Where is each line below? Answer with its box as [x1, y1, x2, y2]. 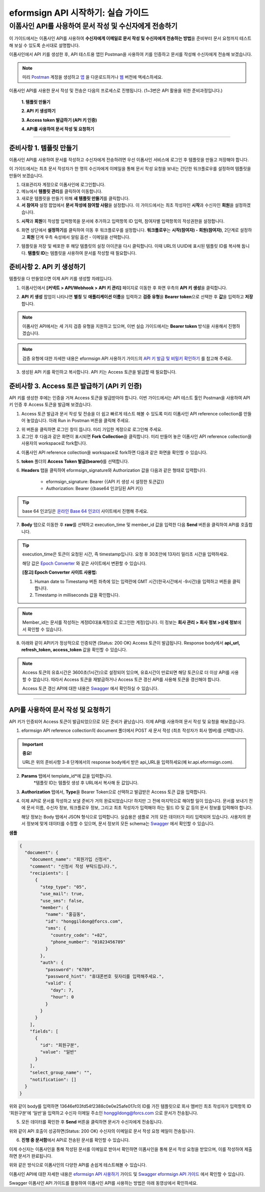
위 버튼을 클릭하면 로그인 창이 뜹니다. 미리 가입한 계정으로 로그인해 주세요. [21, 427, 163, 433]
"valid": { [45, 981, 72, 986]
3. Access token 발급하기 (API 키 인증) [21, 117, 98, 123]
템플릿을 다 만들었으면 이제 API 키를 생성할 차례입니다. [9, 276, 113, 282]
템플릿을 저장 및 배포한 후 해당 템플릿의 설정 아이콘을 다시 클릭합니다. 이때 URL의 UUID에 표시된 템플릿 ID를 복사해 [21, 243, 240, 249]
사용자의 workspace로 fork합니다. [21, 440, 88, 446]
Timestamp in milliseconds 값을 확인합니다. [34, 592, 120, 598]
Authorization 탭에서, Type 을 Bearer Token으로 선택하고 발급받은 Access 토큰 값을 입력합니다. [21, 789, 207, 795]
